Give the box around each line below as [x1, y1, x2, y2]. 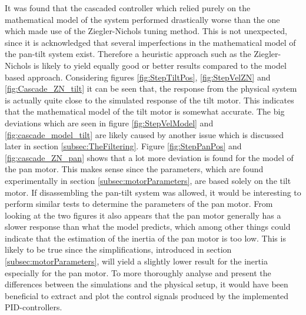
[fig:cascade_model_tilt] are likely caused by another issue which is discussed [5, 128, 284, 140]
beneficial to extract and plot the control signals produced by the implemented [5, 289, 289, 301]
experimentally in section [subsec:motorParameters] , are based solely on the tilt [5, 174, 291, 186]
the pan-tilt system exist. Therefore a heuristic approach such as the [5, 48, 251, 60]
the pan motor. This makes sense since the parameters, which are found [5, 163, 264, 175]
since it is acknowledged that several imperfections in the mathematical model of [5, 36, 296, 48]
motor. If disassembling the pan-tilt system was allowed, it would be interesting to [5, 186, 301, 198]
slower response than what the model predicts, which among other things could [5, 220, 291, 233]
